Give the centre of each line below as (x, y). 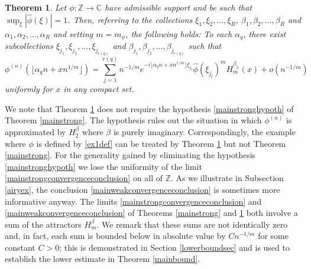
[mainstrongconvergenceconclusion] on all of (84, 178)
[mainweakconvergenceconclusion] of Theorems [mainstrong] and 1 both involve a (151, 213)
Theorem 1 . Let (36, 7)
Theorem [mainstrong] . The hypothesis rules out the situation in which (133, 120)
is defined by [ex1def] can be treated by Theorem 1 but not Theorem (161, 143)
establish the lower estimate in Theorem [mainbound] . (103, 259)
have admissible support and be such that (179, 7)
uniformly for (29, 89)
